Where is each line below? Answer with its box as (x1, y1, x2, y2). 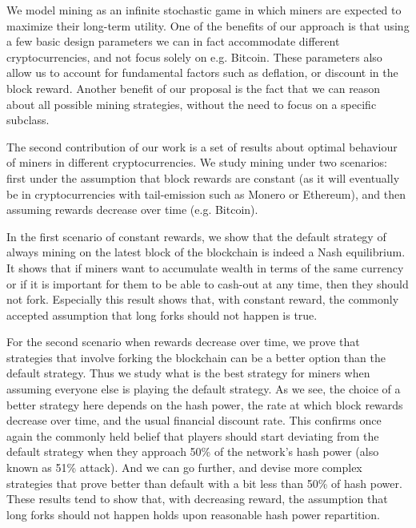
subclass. (6, 111, 50, 128)
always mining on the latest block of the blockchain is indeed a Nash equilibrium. (6, 244, 406, 260)
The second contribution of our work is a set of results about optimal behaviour (6, 138, 398, 155)
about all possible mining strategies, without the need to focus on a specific (6, 95, 377, 112)
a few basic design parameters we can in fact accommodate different (6, 33, 340, 50)
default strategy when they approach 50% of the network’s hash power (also (6, 443, 379, 460)
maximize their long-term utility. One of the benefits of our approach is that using (6, 17, 410, 34)
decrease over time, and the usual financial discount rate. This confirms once (6, 412, 382, 429)
